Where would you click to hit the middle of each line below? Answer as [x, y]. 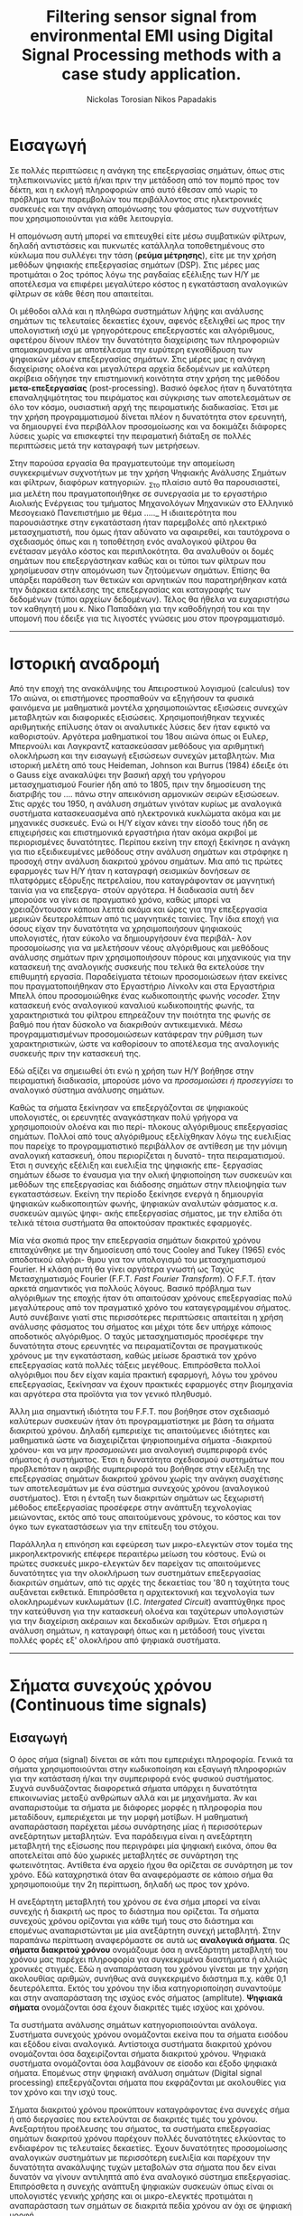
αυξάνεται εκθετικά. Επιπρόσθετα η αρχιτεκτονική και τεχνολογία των [142, 1592]
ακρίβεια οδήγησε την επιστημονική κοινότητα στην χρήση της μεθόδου [145, 378]
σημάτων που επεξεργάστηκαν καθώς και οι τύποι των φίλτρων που [138, 561]
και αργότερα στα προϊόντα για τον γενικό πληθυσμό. [111, 1394]
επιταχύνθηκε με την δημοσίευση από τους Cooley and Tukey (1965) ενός [147, 1250]
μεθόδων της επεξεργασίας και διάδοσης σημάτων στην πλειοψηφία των [148, 1185]
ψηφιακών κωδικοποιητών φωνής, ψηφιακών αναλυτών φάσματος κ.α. [144, 1204]
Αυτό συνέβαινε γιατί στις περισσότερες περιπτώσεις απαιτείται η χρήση [147, 1318]
